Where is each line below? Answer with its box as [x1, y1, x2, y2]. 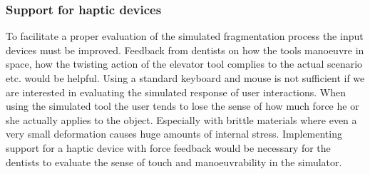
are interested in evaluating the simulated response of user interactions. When [6, 84, 346, 99]
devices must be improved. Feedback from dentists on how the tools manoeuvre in [6, 42, 364, 57]
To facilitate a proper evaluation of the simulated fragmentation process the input [6, 29, 364, 43]
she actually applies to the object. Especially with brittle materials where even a [6, 112, 357, 127]
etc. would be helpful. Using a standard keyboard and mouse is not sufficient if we [6, 71, 365, 85]
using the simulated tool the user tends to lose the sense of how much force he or [6, 98, 359, 113]
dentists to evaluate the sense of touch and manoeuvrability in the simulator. [6, 154, 342, 169]
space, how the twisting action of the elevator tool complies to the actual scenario [6, 56, 363, 71]
